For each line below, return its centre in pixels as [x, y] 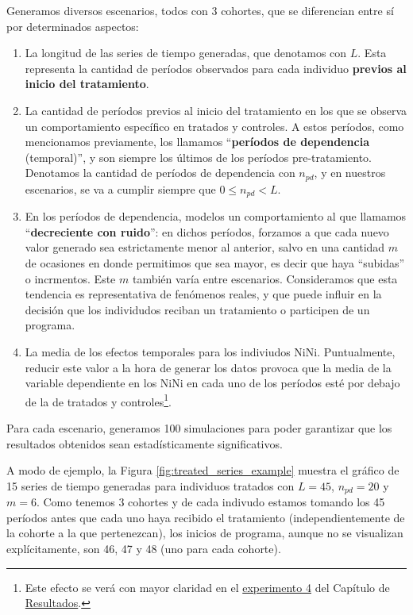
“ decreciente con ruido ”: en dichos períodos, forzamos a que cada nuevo [207, 231]
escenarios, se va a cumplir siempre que [120, 188]
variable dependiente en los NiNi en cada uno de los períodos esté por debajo [212, 383]
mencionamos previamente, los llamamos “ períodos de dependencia [197, 142]
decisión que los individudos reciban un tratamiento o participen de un [197, 309]
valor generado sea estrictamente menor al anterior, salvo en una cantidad [205, 247]
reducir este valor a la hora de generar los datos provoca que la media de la [208, 367]
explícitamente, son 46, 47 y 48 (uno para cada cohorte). [144, 549]
